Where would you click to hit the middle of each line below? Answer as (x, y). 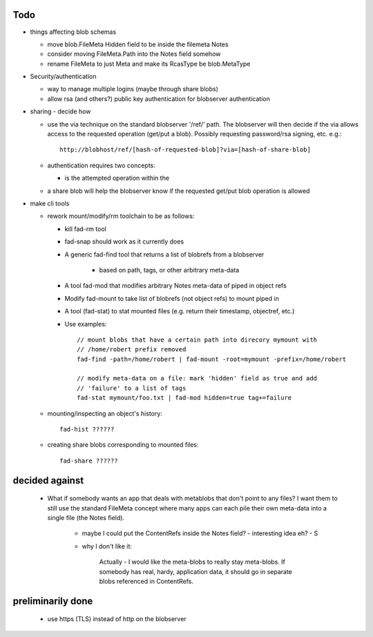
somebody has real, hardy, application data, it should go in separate (196, 571)
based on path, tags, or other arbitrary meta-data (169, 270)
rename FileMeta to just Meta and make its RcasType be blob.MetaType (149, 64)
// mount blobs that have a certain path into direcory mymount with (197, 340)
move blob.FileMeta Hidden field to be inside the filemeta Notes (138, 44)
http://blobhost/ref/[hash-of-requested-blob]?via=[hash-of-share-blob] (185, 150)
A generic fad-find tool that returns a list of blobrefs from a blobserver (164, 254)
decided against (48, 480)
